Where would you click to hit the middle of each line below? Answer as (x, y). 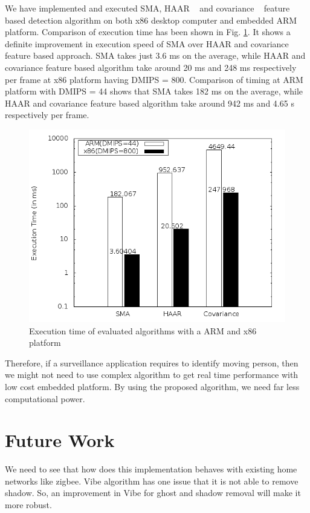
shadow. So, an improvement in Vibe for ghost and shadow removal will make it (153, 493)
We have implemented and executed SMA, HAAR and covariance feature (147, 8)
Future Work (60, 440)
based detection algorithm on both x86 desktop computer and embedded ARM (151, 20)
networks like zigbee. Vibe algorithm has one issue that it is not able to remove (152, 481)
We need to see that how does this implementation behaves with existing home (151, 469)
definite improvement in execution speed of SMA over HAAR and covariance (147, 43)
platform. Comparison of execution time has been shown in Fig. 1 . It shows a (148, 32)
